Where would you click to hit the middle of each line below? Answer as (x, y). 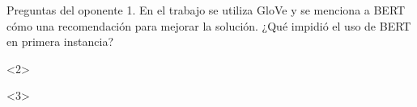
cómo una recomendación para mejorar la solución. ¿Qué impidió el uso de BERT (209, 25)
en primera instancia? (60, 41)
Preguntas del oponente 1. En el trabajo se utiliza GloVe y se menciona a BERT (206, 10)
